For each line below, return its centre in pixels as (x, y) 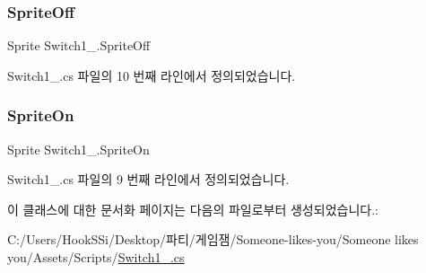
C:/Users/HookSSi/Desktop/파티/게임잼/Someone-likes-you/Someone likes (213, 239)
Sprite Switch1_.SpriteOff (79, 45)
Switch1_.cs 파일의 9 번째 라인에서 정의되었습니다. (148, 179)
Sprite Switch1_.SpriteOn (78, 149)
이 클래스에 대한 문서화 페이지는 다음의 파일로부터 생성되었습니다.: (193, 209)
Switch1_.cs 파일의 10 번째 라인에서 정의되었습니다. (152, 75)
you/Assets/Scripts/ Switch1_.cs (96, 257)
